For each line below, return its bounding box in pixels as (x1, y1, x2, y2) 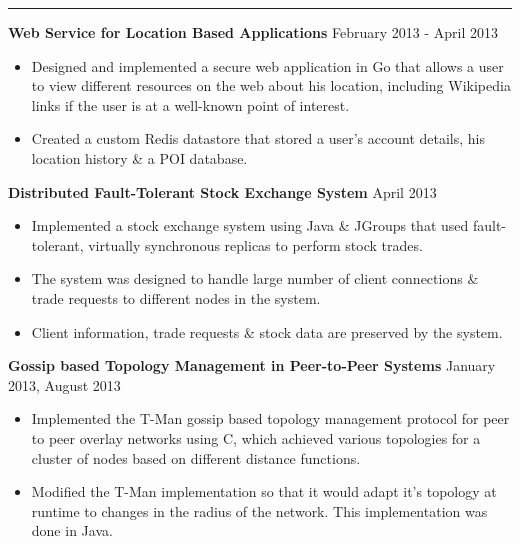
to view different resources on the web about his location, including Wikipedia (31, 75, 511, 96)
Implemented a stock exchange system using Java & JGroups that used (31, 215, 469, 236)
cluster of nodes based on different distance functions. (31, 447, 361, 468)
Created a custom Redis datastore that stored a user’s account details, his (31, 128, 485, 149)
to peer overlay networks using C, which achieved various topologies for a (31, 427, 481, 448)
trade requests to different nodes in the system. (31, 287, 321, 308)
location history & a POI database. (31, 147, 248, 168)
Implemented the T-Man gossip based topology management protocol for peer (31, 408, 510, 429)
